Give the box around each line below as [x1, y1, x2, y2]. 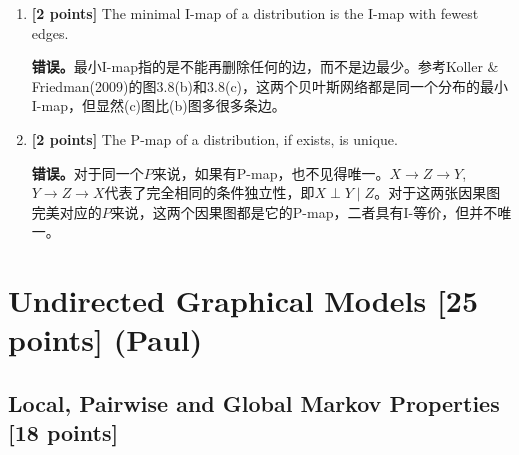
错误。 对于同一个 [31, 162, 144, 183]
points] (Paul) [8, 319, 203, 360]
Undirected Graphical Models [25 [8, 280, 479, 321]
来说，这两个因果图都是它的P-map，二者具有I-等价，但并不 [110, 201, 498, 222]
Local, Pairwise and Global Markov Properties [8, 387, 500, 418]
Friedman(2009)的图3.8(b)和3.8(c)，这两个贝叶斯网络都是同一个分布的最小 [31, 75, 509, 96]
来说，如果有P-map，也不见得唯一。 [152, 162, 390, 183]
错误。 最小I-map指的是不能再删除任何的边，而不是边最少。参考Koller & [31, 56, 499, 77]
